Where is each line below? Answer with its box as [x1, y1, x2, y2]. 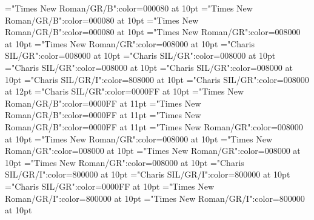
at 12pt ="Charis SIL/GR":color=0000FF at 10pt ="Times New [5, 85, 244, 98]
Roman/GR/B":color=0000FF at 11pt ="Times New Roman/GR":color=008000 [5, 120, 303, 133]
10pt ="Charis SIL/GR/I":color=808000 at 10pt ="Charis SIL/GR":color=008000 [5, 73, 309, 85]
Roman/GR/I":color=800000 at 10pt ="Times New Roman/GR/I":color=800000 [5, 192, 305, 204]
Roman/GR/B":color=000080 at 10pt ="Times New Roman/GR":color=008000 [5, 25, 301, 38]
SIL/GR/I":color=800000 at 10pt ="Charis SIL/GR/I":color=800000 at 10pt [5, 168, 290, 181]
